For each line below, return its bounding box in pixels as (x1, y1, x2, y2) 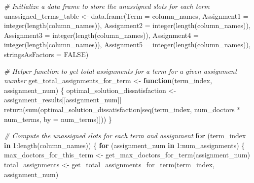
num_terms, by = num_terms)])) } (4, 114, 112, 124)
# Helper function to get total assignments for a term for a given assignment (4, 65, 237, 76)
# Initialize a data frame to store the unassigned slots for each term (4, 1, 210, 11)
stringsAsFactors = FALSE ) (4, 49, 89, 59)
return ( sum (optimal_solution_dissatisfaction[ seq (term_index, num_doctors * (4, 104, 241, 114)
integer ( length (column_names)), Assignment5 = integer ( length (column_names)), (4, 39, 251, 50)
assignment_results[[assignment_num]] (4, 94, 122, 105)
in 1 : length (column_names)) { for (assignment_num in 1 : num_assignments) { (4, 140, 245, 150)
